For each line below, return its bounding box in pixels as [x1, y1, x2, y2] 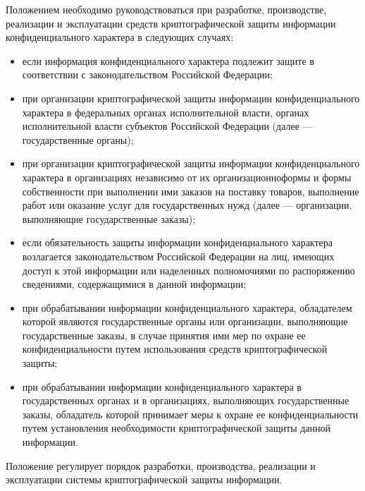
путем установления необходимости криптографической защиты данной [22, 420, 331, 435]
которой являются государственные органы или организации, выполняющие [22, 314, 348, 329]
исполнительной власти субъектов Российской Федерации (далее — [22, 119, 313, 133]
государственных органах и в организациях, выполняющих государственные [22, 393, 349, 408]
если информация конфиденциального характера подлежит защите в [22, 53, 314, 68]
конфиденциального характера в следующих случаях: [6, 30, 234, 44]
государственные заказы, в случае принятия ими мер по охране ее [22, 327, 306, 342]
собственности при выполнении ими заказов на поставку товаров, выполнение [22, 183, 359, 198]
